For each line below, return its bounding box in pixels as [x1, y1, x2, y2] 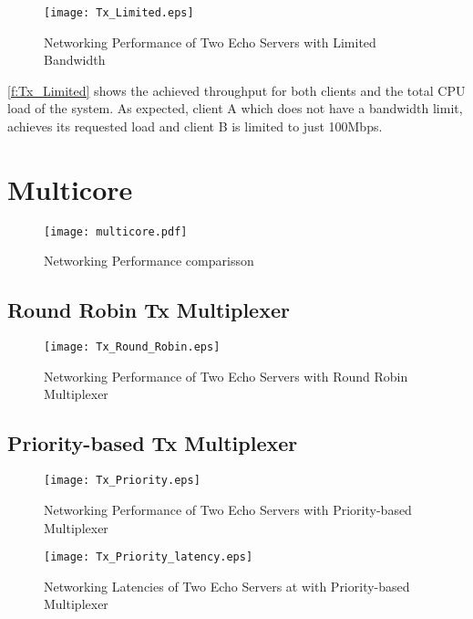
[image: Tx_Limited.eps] [44, 6, 194, 19]
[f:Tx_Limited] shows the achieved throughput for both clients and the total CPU [7, 80, 466, 100]
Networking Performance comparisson [44, 251, 254, 270]
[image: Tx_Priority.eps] [44, 474, 201, 488]
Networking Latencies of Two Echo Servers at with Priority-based [44, 576, 410, 595]
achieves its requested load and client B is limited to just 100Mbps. [7, 117, 383, 136]
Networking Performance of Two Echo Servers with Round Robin [44, 366, 408, 385]
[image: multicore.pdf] [44, 225, 188, 238]
